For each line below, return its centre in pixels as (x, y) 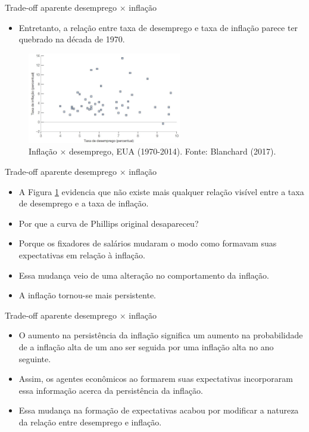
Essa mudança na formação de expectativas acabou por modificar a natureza (159, 410)
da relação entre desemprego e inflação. (90, 422)
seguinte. (35, 358)
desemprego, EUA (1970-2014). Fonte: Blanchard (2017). (173, 151)
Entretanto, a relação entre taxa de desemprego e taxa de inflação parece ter (158, 27)
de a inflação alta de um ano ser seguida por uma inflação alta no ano (146, 346)
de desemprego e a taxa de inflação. (84, 203)
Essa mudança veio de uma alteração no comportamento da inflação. (144, 275)
